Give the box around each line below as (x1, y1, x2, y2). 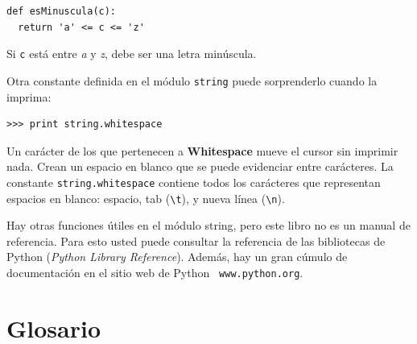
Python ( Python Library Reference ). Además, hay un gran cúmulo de (6, 248, 348, 265)
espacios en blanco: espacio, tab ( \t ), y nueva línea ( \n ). (6, 189, 285, 206)
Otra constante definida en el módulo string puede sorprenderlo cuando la (6, 72, 378, 89)
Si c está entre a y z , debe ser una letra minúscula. (6, 45, 257, 62)
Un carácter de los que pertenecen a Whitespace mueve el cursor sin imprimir (6, 142, 398, 159)
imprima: (6, 88, 52, 105)
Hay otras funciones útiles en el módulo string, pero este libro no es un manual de (6, 217, 411, 234)
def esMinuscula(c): (6, 6, 117, 17)
